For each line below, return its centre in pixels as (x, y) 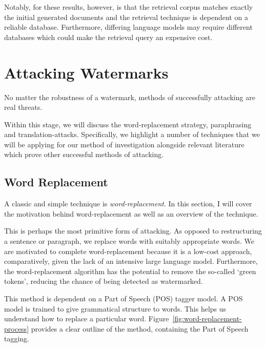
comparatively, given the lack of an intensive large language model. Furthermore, (131, 261)
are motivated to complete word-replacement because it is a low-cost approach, (128, 251)
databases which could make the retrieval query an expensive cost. (108, 37)
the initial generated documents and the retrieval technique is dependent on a (126, 17)
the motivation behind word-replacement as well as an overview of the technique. (131, 213)
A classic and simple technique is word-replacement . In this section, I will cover (128, 204)
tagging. (17, 339)
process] (17, 328)
